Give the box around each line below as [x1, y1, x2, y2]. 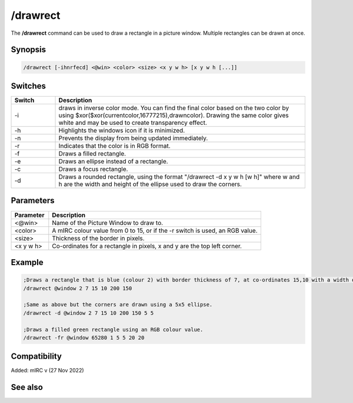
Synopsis [11, 45, 46, 55]
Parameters [11, 196, 55, 206]
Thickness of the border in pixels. [52, 234, 145, 242]
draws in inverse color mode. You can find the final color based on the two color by [58, 104, 289, 112]
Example [11, 257, 44, 267]
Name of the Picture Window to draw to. [52, 219, 164, 227]
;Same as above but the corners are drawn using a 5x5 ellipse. [23, 301, 213, 308]
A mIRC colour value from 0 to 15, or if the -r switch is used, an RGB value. [52, 226, 258, 234]
